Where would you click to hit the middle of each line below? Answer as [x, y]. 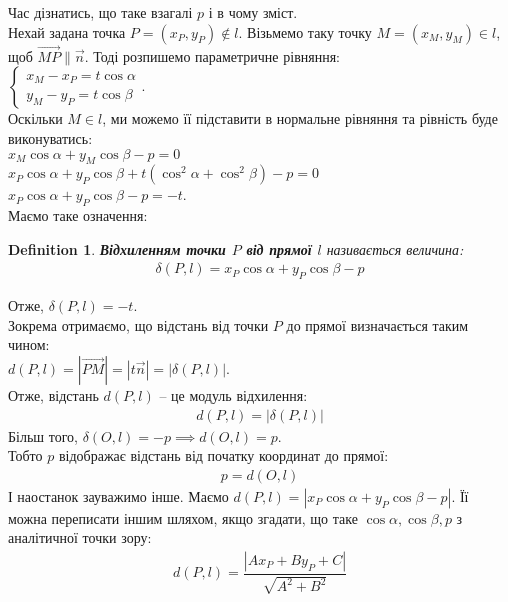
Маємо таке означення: [78, 215]
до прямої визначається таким [377, 324]
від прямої [279, 248]
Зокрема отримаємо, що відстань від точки [138, 324]
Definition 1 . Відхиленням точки [117, 248]
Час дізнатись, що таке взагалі [100, 12]
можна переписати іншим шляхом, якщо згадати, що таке [183, 517]
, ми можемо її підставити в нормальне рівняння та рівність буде [300, 118]
